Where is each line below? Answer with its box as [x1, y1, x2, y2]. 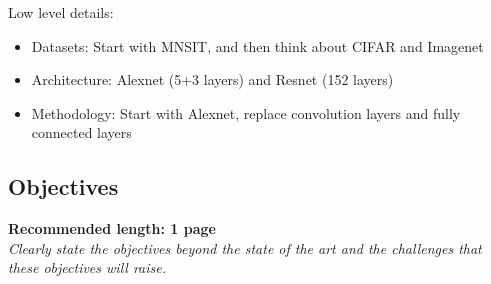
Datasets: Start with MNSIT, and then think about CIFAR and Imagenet [31, 35, 484, 56]
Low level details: [8, 2, 114, 22]
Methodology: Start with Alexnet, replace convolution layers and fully [31, 102, 461, 123]
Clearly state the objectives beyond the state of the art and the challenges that [8, 237, 482, 258]
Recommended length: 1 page [8, 218, 216, 239]
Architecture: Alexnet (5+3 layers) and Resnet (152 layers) [31, 69, 394, 90]
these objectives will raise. [8, 257, 167, 278]
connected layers [31, 122, 132, 143]
